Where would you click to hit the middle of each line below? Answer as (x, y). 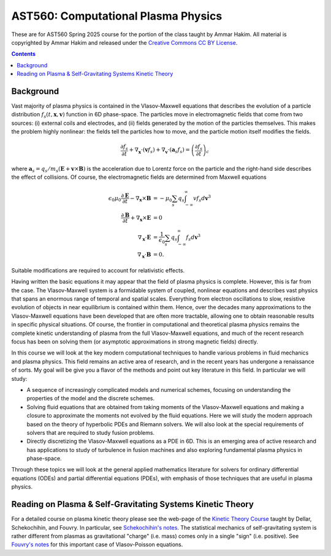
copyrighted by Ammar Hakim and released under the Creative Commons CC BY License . (124, 42)
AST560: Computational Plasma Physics (117, 16)
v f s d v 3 (202, 198)
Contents (24, 54)
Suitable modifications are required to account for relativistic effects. (98, 270)
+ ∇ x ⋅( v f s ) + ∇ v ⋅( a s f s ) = (159, 151)
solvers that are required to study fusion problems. (91, 432)
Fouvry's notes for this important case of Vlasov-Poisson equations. (97, 544)
